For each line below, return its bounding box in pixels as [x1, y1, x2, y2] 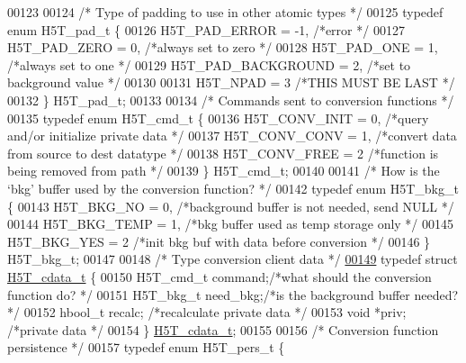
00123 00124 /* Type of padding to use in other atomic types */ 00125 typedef [7, 3, 444, 21]
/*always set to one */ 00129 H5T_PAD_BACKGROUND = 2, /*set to [7, 55, 411, 74]
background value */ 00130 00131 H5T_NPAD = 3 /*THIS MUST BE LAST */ [7, 73, 455, 92]
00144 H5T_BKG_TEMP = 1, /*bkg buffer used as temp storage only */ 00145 [7, 214, 454, 233]
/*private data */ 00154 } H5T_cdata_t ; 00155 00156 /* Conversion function [7, 320, 439, 339]
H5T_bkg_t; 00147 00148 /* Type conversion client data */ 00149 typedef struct [7, 250, 458, 268]
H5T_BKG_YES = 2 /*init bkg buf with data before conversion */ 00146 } [7, 231, 431, 250]
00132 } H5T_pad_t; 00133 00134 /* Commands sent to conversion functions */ [7, 90, 454, 109]
